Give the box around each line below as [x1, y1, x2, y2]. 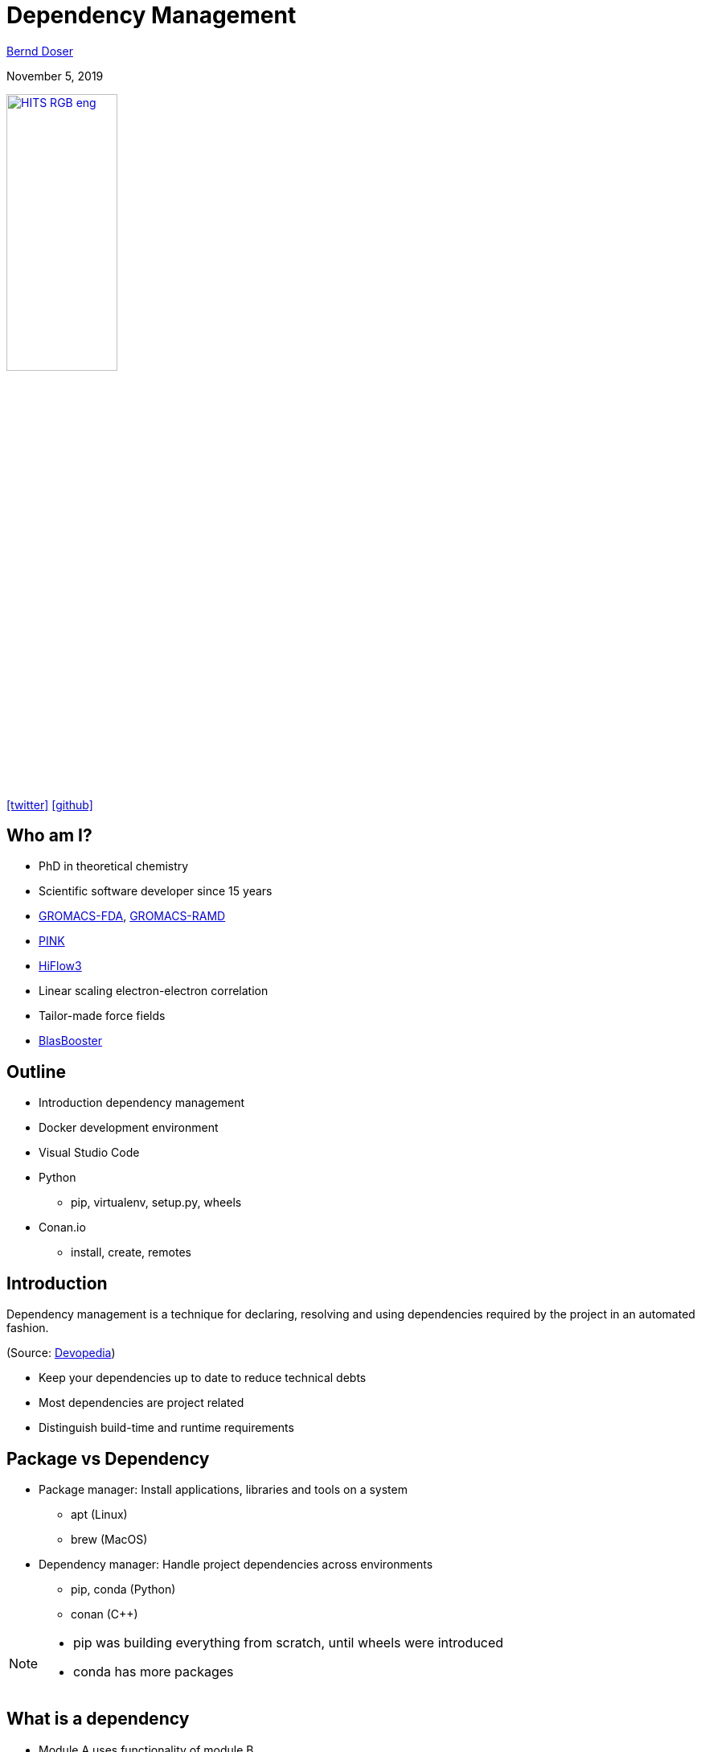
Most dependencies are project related [39, 1396, 244, 1410]
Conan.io [39, 1220, 86, 1235]
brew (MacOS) [71, 1532, 148, 1546]
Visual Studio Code [39, 1145, 140, 1160]
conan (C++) [71, 1606, 138, 1621]
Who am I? [6, 825, 92, 845]
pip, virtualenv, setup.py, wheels [71, 1195, 242, 1210]
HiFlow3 [39, 959, 82, 973]
